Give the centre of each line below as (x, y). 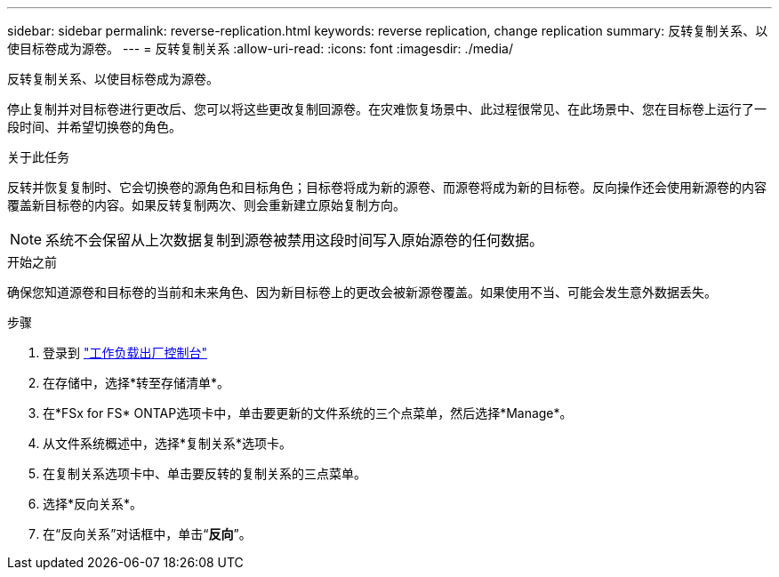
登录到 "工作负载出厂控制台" (125, 353)
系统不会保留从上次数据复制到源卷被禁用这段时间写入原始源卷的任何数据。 (295, 240)
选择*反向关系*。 (93, 504)
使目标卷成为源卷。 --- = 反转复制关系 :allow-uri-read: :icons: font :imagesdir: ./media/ (260, 48)
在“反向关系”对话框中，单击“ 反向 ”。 (147, 534)
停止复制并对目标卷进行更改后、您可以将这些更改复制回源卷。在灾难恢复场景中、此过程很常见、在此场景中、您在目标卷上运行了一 (387, 109)
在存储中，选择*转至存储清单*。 (137, 383)
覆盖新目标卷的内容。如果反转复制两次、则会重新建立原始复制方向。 (206, 205)
